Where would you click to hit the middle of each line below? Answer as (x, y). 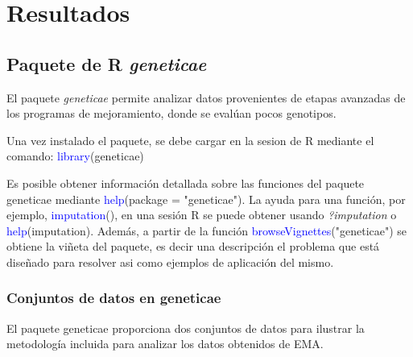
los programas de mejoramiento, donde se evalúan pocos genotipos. (171, 113)
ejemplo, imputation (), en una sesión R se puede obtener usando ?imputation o (202, 215)
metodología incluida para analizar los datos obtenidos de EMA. (165, 344)
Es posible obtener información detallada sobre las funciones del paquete (186, 183)
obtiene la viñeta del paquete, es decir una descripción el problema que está (193, 246)
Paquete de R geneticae (107, 63)
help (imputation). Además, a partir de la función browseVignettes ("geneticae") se (207, 230)
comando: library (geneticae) (75, 156)
